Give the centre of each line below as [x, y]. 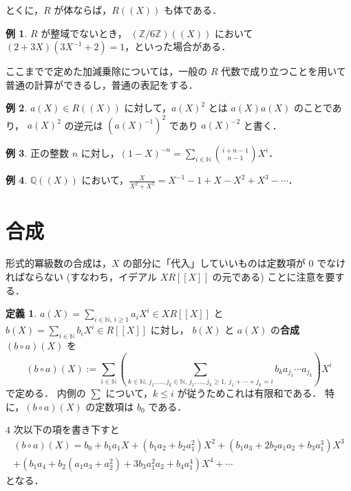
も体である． [193, 10]
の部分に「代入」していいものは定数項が [214, 263]
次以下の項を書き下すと [66, 429]
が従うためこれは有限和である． [249, 393]
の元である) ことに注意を [269, 277]
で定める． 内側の [46, 393]
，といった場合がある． [178, 46]
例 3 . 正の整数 [37, 153]
